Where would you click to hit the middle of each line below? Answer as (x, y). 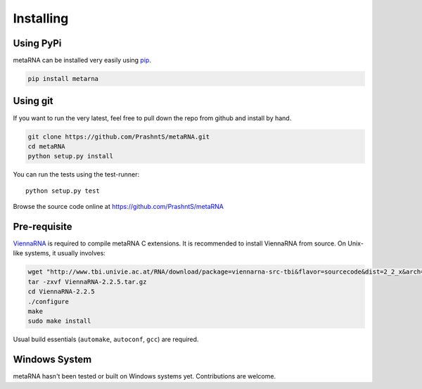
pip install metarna (63, 79)
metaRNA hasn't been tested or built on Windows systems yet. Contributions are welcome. (145, 376)
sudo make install (59, 321)
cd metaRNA (46, 146)
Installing (41, 18)
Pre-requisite (43, 226)
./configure (49, 301)
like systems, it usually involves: (59, 253)
